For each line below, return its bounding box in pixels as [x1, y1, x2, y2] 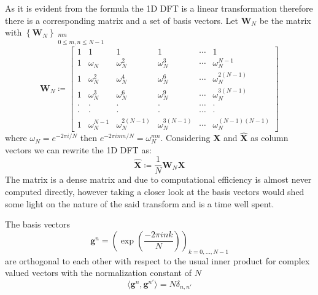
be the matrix [259, 13, 311, 26]
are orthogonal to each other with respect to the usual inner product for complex [5, 254, 310, 267]
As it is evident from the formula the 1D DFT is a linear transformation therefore [5, 2, 313, 14]
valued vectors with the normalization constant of [5, 266, 192, 279]
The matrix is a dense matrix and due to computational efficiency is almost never [5, 173, 312, 186]
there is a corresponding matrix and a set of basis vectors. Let [5, 13, 238, 26]
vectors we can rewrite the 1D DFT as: [5, 143, 152, 156]
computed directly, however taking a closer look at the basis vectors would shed [5, 185, 304, 198]
